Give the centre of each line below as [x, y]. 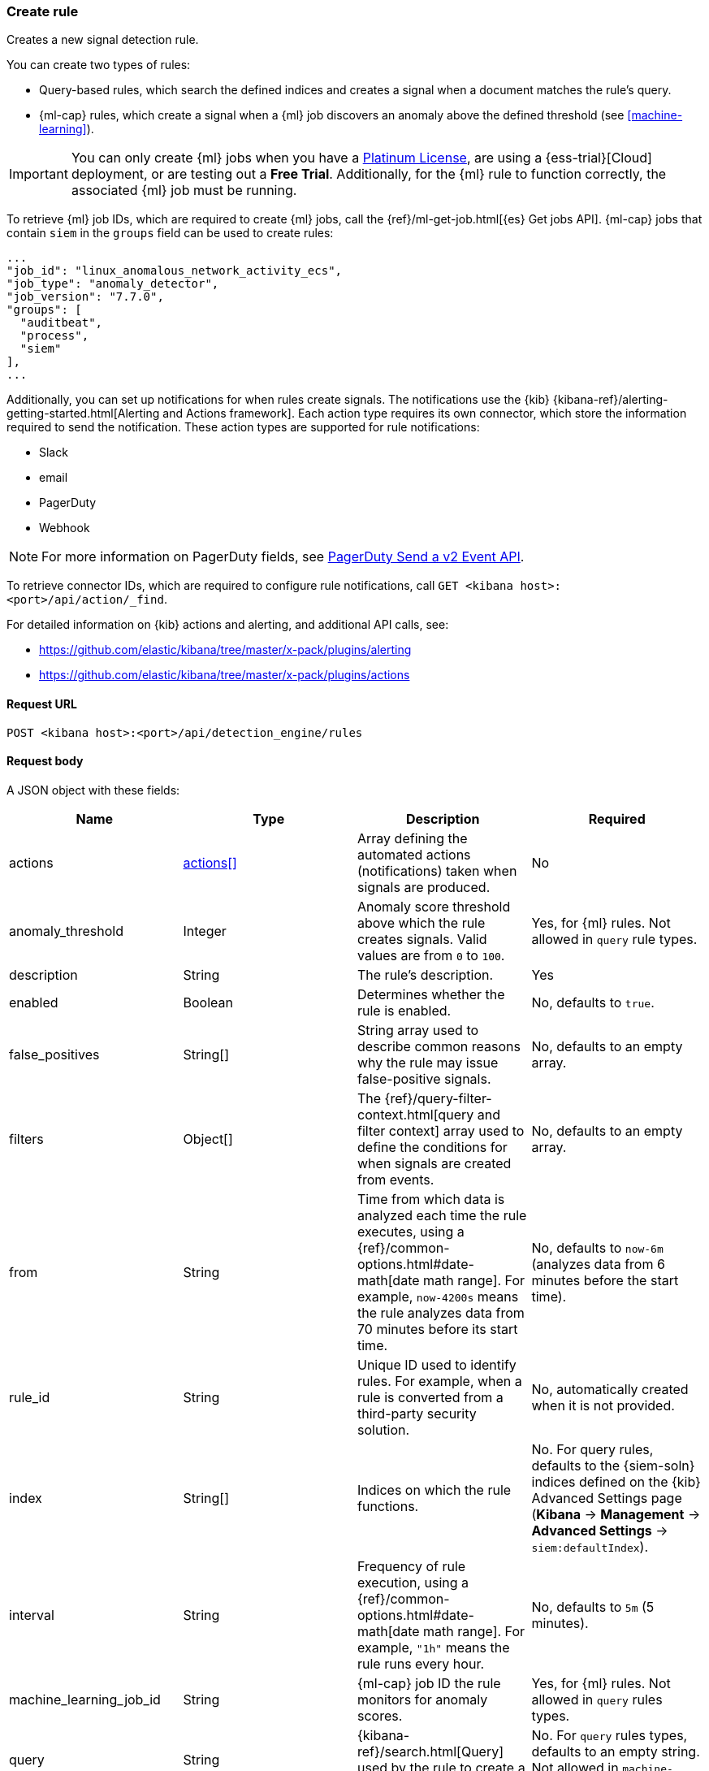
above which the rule [422, 922]
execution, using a [413, 1582]
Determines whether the [431, 994]
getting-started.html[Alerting [83, 414]
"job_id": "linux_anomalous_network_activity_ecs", [175, 271]
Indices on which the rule [434, 1490]
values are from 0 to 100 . [431, 955]
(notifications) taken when [437, 870]
